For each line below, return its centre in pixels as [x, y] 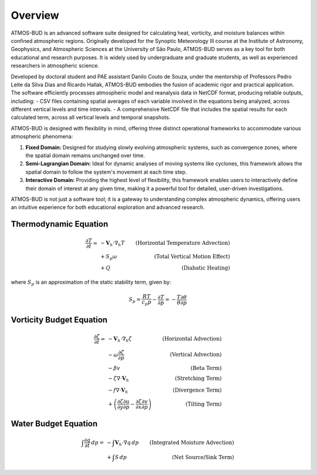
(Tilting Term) [203, 404]
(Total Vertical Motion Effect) [192, 256]
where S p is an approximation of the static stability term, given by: [91, 283]
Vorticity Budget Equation [59, 320]
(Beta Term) [206, 368]
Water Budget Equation [54, 424]
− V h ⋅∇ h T [113, 244]
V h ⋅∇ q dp [127, 443]
